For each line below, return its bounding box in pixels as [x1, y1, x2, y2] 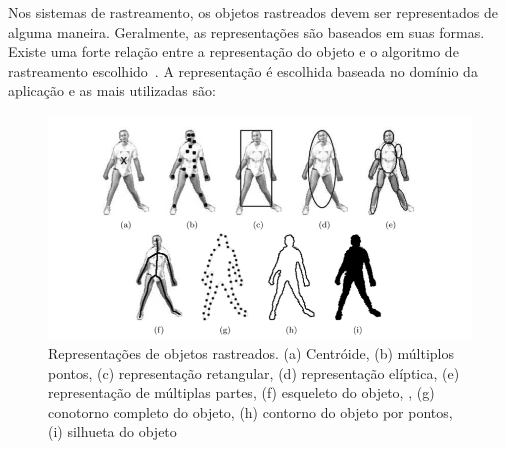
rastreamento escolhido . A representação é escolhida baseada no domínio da [8, 60, 478, 81]
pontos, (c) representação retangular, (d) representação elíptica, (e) [48, 362, 460, 383]
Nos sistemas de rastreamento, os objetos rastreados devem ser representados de [8, 2, 498, 22]
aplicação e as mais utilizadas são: [8, 80, 216, 101]
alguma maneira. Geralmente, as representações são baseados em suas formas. [8, 21, 485, 42]
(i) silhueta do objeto [48, 421, 177, 442]
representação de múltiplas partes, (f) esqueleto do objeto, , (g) [48, 382, 435, 403]
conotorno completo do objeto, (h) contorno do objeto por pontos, [48, 401, 453, 422]
